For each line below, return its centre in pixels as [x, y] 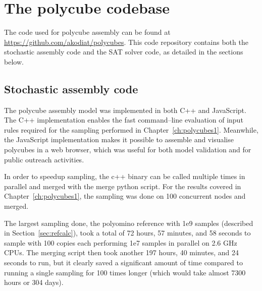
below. [14, 61]
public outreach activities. [44, 159]
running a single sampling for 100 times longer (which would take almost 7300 [125, 272]
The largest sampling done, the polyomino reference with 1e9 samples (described [129, 223]
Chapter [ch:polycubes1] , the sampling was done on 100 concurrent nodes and [125, 196]
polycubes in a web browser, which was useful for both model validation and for [128, 150]
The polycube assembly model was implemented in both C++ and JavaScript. [125, 110]
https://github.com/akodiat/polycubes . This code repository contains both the [126, 42]
